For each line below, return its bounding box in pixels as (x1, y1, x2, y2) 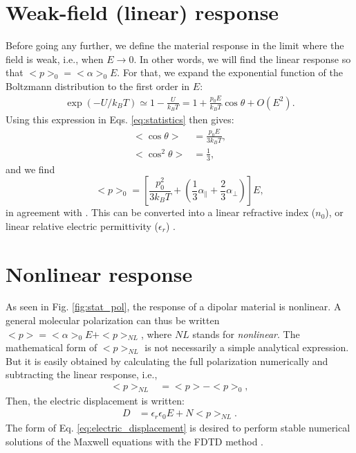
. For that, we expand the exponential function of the (117, 65, 343, 80)
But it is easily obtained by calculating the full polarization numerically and (6, 353, 328, 368)
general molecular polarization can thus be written (6, 313, 220, 328)
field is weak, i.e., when (6, 51, 104, 66)
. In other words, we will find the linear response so (133, 51, 351, 66)
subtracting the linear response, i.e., (6, 367, 158, 382)
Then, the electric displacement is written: (6, 393, 185, 407)
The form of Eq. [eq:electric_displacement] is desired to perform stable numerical (6, 420, 350, 435)
